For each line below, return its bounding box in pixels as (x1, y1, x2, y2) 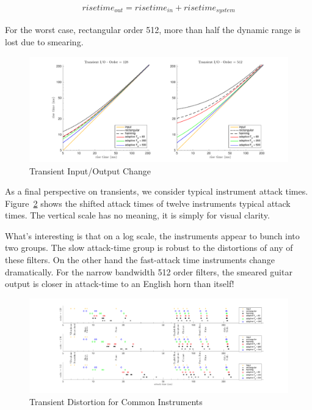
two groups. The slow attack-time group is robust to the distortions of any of (5, 241, 293, 254)
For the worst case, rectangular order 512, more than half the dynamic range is (5, 23, 301, 36)
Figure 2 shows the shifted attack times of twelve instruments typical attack (5, 196, 291, 209)
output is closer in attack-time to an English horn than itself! (5, 277, 234, 290)
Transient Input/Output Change (29, 164, 151, 177)
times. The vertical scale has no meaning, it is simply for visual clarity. (5, 209, 270, 222)
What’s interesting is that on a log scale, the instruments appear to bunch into (5, 229, 300, 242)
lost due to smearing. (5, 35, 84, 48)
